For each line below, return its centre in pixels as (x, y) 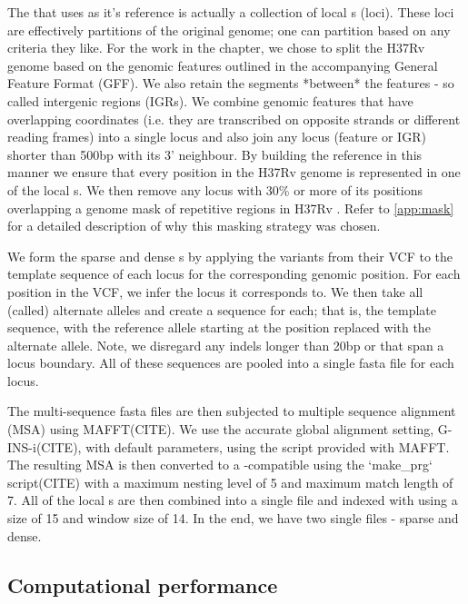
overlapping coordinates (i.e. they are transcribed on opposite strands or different (234, 119)
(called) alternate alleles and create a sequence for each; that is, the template (222, 309)
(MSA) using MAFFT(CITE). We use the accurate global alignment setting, (221, 429)
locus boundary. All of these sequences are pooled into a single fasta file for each (231, 363)
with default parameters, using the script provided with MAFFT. (268, 446)
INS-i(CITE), (45, 446)
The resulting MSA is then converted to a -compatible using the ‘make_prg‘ (220, 465)
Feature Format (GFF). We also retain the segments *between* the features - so (231, 83)
